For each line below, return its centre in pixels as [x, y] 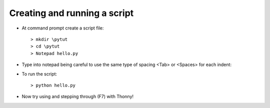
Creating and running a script [71, 13]
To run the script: [39, 74]
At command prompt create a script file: [63, 28]
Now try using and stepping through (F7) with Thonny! [78, 96]
